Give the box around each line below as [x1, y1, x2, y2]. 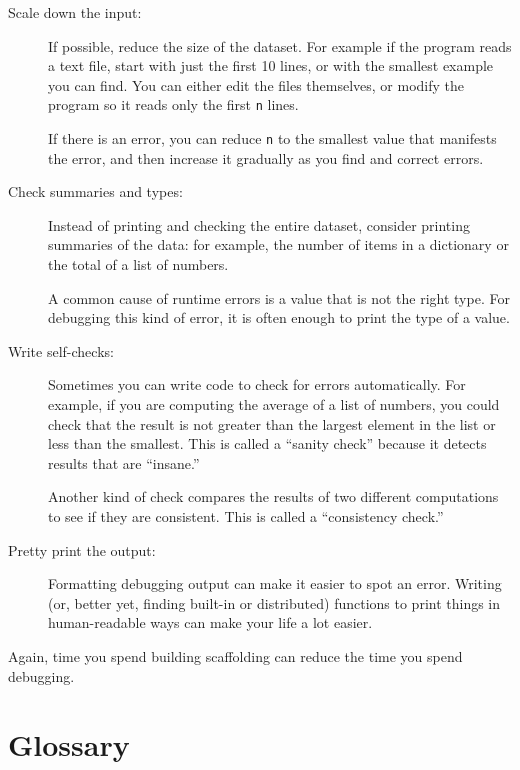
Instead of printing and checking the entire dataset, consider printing [48, 214, 470, 235]
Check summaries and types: [8, 181, 183, 202]
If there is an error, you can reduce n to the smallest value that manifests [48, 128, 497, 149]
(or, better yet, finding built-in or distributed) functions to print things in [48, 592, 501, 613]
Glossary [8, 724, 130, 765]
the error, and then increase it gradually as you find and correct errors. [48, 147, 484, 168]
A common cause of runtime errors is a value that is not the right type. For [48, 287, 510, 308]
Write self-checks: [8, 340, 114, 361]
